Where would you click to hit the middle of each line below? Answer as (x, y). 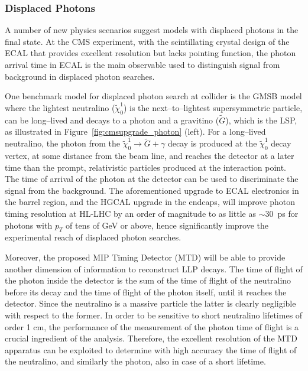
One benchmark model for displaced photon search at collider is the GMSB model (153, 96)
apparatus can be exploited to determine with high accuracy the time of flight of (151, 349)
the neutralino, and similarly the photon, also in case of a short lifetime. (135, 361)
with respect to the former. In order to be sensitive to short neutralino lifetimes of (154, 315)
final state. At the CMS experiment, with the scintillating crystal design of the (147, 41)
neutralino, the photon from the (62, 143)
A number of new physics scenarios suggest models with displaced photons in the (152, 30)
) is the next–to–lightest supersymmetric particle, (213, 107)
